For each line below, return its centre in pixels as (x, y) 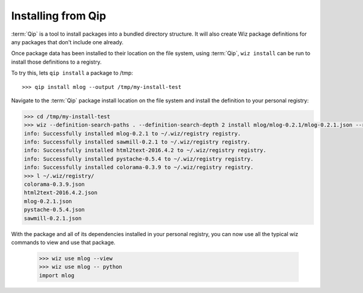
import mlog (57, 275)
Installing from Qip (59, 16)
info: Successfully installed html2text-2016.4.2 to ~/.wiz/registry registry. (145, 150)
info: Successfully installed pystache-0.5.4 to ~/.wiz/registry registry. (139, 159)
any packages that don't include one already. (67, 42)
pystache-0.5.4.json (54, 210)
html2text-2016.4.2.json (61, 193)
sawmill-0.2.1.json (53, 218)
